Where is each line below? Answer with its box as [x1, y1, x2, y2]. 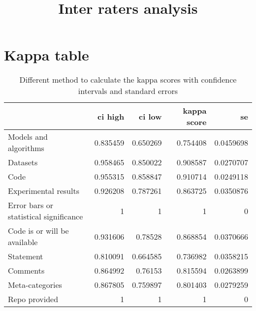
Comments [8, 265, 45, 277]
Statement [8, 250, 43, 262]
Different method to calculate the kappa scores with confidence [19, 74, 237, 86]
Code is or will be [8, 225, 69, 237]
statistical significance [8, 211, 83, 222]
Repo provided [8, 293, 59, 305]
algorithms [8, 142, 44, 154]
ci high [97, 110, 125, 122]
